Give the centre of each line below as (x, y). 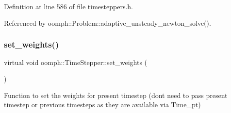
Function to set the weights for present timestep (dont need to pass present (116, 95)
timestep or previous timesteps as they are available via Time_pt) (102, 105)
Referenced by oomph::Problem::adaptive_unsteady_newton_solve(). (107, 23)
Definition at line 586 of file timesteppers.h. (69, 6)
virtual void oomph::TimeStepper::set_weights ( (76, 62)
